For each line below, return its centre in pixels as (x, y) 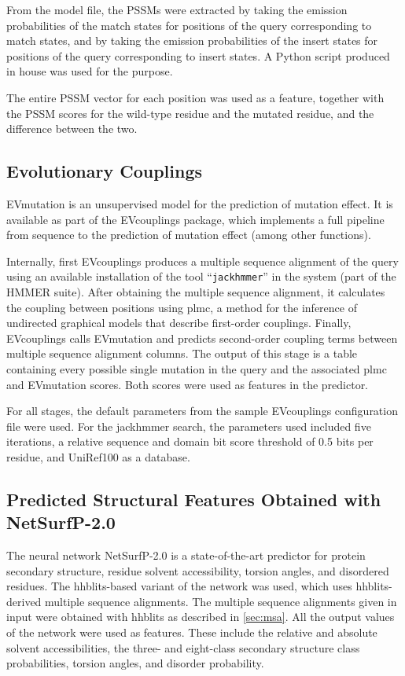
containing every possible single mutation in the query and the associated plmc (197, 368)
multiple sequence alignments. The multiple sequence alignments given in (221, 601)
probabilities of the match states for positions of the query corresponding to (189, 25)
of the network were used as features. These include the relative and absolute (192, 632)
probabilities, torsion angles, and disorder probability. (135, 663)
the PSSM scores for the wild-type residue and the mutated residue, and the (190, 113)
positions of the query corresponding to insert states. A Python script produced (198, 55)
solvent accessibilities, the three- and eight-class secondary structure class (183, 647)
